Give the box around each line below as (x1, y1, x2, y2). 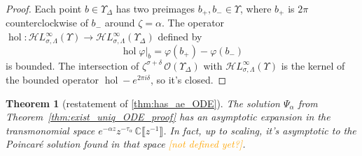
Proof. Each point (6, 1, 82, 15)
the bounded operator (6, 72, 99, 86)
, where (240, 1, 272, 15)
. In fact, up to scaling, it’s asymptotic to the (163, 123, 356, 137)
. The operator (161, 15, 225, 30)
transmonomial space (6, 123, 95, 137)
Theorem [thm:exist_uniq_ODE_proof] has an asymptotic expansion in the (6, 109, 330, 124)
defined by (158, 29, 202, 44)
